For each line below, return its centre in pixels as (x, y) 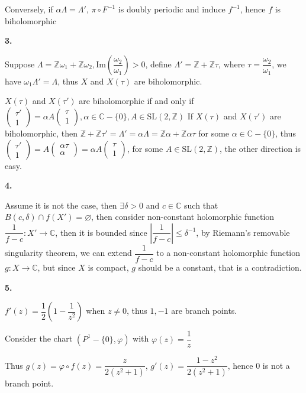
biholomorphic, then (41, 133)
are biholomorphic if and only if (136, 101)
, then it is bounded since (101, 232)
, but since (57, 267)
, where (232, 64)
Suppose (20, 64)
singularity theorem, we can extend (68, 253)
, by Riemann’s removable (243, 232)
